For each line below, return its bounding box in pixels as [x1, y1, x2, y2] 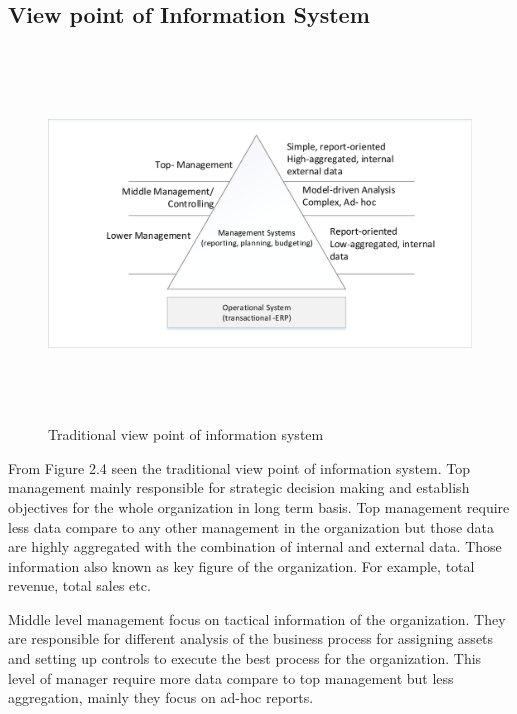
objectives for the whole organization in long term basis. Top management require [8, 496, 510, 517]
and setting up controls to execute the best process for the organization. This [8, 648, 482, 669]
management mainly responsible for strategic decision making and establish [8, 477, 470, 498]
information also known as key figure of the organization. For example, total [8, 555, 475, 576]
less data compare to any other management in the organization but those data [8, 516, 495, 537]
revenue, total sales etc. [8, 575, 151, 596]
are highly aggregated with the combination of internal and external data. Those [8, 536, 502, 557]
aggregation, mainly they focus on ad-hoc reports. [8, 687, 314, 708]
